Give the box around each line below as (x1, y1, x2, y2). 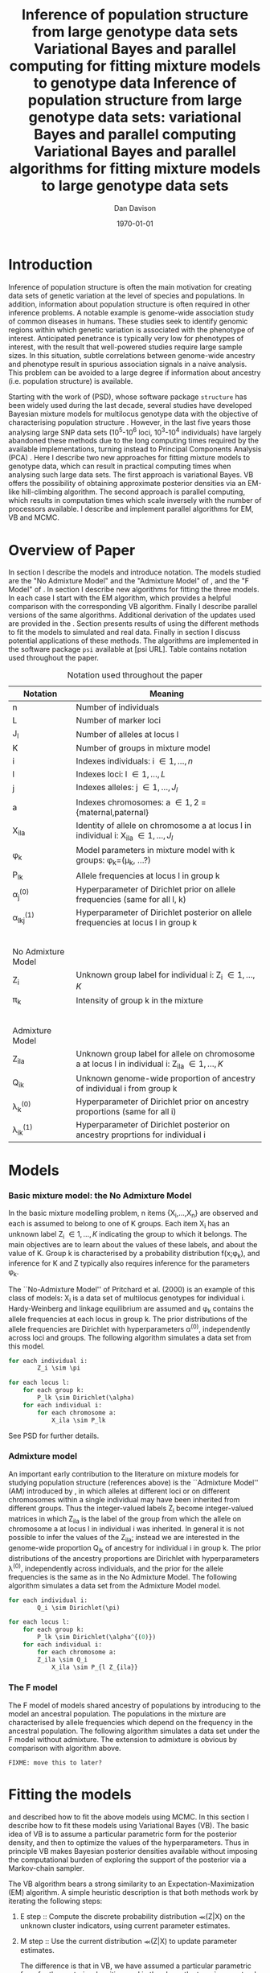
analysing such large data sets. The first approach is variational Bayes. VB (8, 470, 254, 480)
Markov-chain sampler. (8, 1863, 85, 1872)
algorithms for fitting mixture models (9, 159, 261, 178)
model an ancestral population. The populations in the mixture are (8, 1708, 227, 1719)
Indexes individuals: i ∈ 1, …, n (76, 756, 193, 767)
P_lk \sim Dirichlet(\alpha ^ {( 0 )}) (37, 1633, 157, 1641)
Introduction (8, 255, 93, 274)
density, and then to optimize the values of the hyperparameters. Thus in (8, 1837, 250, 1847)
